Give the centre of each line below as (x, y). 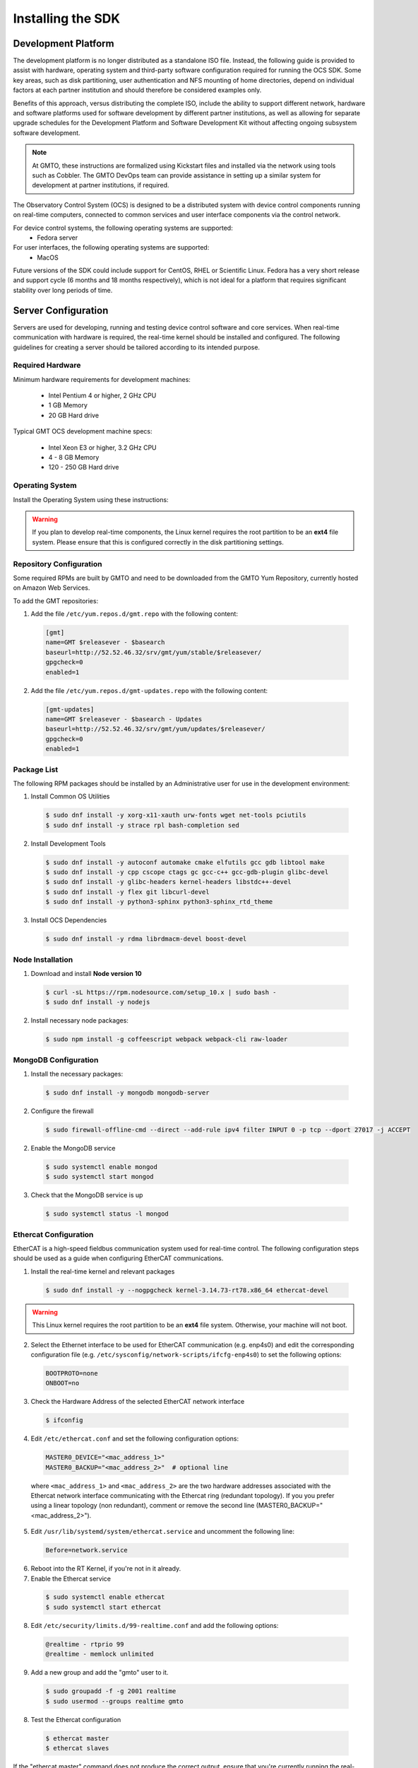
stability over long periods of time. (63, 290)
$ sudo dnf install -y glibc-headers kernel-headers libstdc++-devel (168, 882)
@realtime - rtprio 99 (85, 1644)
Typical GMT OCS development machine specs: (83, 431)
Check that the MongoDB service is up (87, 1195)
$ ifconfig (64, 1420)
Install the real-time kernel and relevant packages (103, 1271)
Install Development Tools (68, 843)
